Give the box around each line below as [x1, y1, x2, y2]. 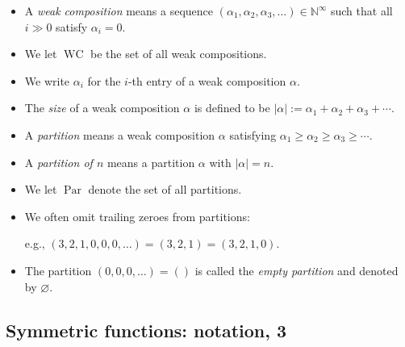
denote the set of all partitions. [88, 181, 242, 198]
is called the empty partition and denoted [194, 261, 399, 278]
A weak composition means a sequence [24, 2, 214, 19]
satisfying [229, 126, 277, 143]
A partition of [24, 153, 93, 170]
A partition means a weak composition [24, 126, 215, 143]
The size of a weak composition [24, 99, 180, 116]
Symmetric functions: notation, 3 [6, 317, 287, 342]
